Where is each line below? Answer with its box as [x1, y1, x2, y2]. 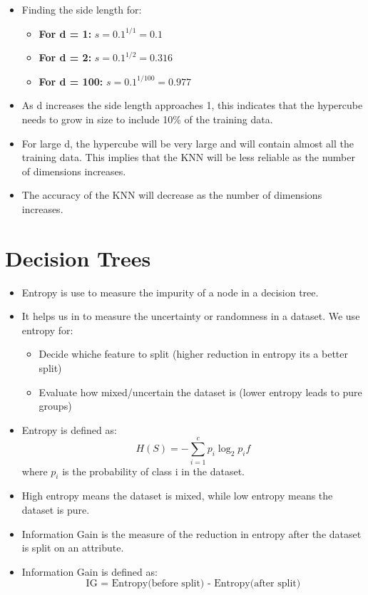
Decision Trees [5, 243, 151, 272]
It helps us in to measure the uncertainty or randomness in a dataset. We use [21, 309, 360, 324]
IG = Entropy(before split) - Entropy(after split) [86, 579, 301, 589]
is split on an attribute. [21, 540, 124, 555]
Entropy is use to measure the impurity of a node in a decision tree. [21, 284, 319, 299]
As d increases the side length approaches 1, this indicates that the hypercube [21, 98, 363, 113]
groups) [39, 398, 72, 413]
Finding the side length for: [21, 2, 142, 16]
